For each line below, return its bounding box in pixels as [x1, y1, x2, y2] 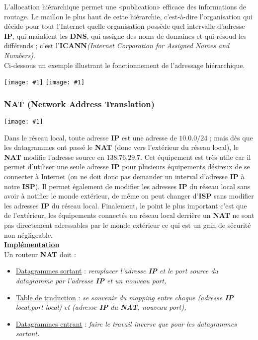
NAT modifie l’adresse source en [4, 151, 104, 162]
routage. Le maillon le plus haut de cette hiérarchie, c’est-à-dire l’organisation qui [4, 11, 253, 21]
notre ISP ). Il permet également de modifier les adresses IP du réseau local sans [4, 181, 251, 191]
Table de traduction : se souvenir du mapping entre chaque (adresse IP [15, 292, 234, 302]
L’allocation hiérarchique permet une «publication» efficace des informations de [4, 1, 247, 11]
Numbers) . [4, 50, 35, 60]
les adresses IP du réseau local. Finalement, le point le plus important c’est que [4, 200, 247, 210]
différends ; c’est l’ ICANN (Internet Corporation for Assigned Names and [4, 40, 230, 51]
